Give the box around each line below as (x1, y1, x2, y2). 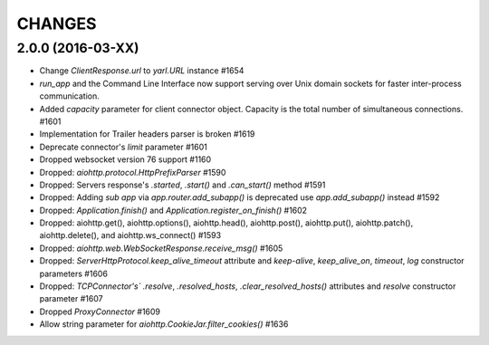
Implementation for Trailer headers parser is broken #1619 (39, 129, 255, 139)
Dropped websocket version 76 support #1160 (39, 154, 212, 165)
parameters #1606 (39, 268, 109, 279)
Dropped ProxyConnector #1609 (39, 306, 161, 317)
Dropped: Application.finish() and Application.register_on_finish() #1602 (39, 205, 308, 216)
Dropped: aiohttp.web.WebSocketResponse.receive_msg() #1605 (39, 243, 283, 254)
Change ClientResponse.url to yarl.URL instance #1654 (39, 65, 244, 76)
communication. (39, 91, 100, 101)
